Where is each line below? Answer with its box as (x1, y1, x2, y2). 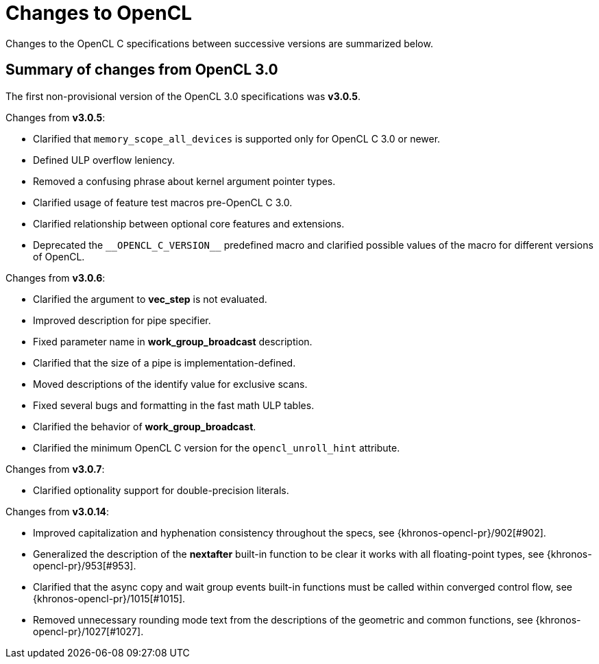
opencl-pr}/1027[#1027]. (33, 625, 144, 637)
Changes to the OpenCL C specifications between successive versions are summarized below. (5, 37, 433, 49)
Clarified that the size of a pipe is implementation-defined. (33, 356, 296, 369)
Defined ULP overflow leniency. (33, 153, 175, 166)
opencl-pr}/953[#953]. (33, 559, 136, 571)
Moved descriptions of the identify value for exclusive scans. (33, 378, 308, 390)
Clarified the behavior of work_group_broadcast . (33, 420, 256, 432)
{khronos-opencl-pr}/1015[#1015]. (33, 592, 186, 604)
